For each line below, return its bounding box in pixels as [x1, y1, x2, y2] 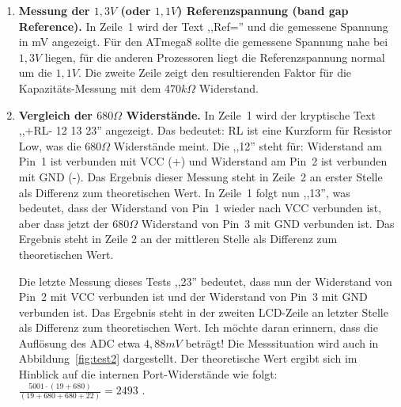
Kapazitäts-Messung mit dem [18, 79, 161, 96]
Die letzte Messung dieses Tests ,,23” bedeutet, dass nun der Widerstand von [18, 272, 392, 289]
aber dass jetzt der [18, 215, 109, 231]
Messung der [18, 2, 90, 18]
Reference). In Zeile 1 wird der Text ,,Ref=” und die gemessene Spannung [18, 17, 388, 34]
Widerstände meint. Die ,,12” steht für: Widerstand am [113, 137, 383, 154]
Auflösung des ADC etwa [18, 334, 141, 351]
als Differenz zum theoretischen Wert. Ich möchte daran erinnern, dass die [18, 319, 378, 336]
